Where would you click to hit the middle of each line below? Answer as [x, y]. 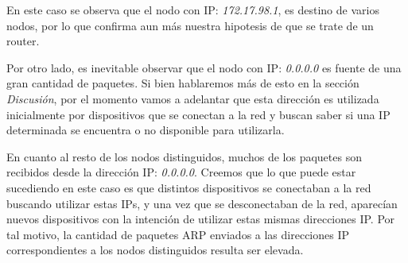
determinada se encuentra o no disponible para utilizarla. [146, 130]
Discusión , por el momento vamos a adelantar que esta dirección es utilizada [193, 98]
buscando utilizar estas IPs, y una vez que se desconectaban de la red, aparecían [202, 203]
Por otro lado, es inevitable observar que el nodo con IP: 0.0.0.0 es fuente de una [204, 67]
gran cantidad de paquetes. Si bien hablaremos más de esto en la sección [183, 83]
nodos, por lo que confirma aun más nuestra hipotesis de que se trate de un [190, 25]
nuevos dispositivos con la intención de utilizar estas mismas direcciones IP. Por [201, 219]
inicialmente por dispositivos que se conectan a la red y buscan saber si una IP [198, 114]
